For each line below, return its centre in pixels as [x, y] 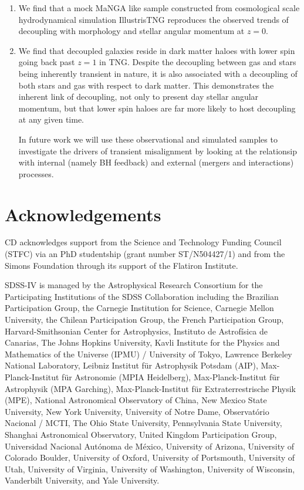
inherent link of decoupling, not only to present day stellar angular [139, 97]
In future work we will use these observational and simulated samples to [148, 139]
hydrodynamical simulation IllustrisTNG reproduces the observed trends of [153, 19]
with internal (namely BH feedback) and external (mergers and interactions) [156, 162]
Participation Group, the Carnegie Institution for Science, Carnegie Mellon [139, 308]
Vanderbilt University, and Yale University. [82, 480]
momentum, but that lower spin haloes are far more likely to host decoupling [157, 108]
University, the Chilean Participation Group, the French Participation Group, [144, 319]
